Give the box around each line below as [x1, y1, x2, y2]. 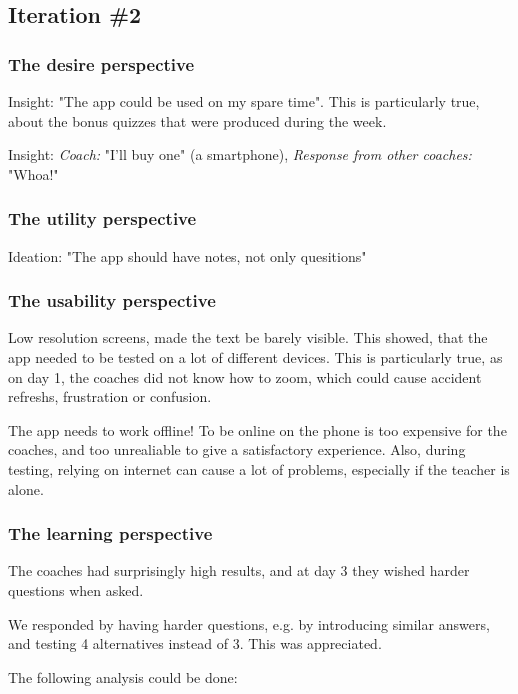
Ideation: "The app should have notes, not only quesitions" [8, 245, 367, 266]
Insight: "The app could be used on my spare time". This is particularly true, [8, 91, 480, 111]
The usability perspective [8, 288, 216, 313]
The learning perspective [8, 521, 213, 546]
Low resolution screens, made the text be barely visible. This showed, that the [8, 327, 488, 348]
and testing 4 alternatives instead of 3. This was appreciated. [8, 633, 382, 654]
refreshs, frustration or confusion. [8, 386, 212, 407]
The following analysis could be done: [8, 666, 238, 687]
